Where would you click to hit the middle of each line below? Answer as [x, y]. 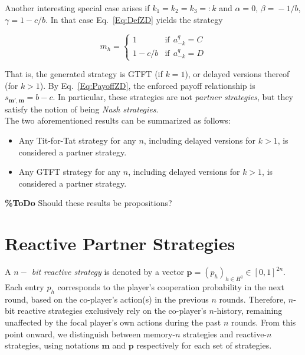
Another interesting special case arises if [77, 8]
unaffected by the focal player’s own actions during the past [113, 322]
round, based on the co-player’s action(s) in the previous [107, 299]
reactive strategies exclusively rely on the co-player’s [112, 311]
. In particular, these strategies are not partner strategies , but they [173, 97]
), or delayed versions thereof [237, 74]
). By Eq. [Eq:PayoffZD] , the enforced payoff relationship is [147, 85]
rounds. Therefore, [252, 299]
